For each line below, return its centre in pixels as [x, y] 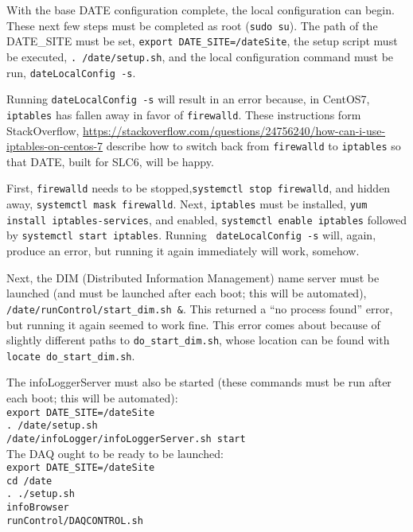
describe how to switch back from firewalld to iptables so [253, 146]
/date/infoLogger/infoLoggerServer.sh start [126, 439]
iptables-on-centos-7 [55, 146]
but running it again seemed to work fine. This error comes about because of [193, 324]
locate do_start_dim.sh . [71, 355]
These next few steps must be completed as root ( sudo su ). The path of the [192, 25]
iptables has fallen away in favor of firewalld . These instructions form [184, 114]
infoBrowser [38, 508]
